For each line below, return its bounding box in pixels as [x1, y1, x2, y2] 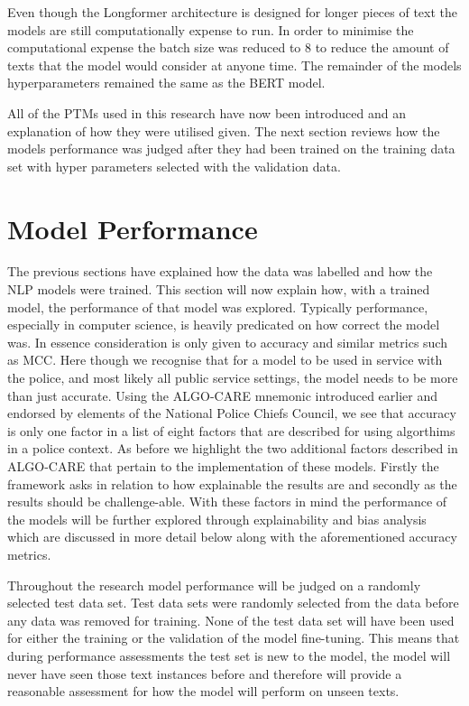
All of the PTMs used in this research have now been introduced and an [7, 103, 407, 122]
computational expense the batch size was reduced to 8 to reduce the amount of [7, 38, 449, 57]
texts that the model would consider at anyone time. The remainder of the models [7, 55, 462, 74]
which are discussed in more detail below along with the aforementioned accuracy [7, 527, 457, 546]
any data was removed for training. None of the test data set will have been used [7, 610, 455, 629]
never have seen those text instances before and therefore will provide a [7, 664, 402, 683]
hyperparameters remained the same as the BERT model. [7, 73, 326, 92]
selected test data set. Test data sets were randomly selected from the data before [7, 593, 459, 612]
